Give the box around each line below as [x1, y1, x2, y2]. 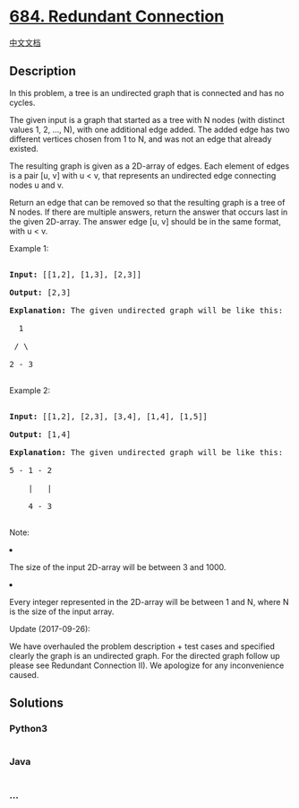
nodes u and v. [9, 180, 64, 190]
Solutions [9, 696, 64, 711]
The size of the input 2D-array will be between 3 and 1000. [9, 561, 226, 572]
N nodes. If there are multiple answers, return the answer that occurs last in [9, 206, 288, 217]
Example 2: [9, 384, 51, 396]
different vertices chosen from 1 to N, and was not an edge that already [9, 133, 272, 145]
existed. [9, 143, 38, 154]
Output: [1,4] [9, 429, 72, 439]
